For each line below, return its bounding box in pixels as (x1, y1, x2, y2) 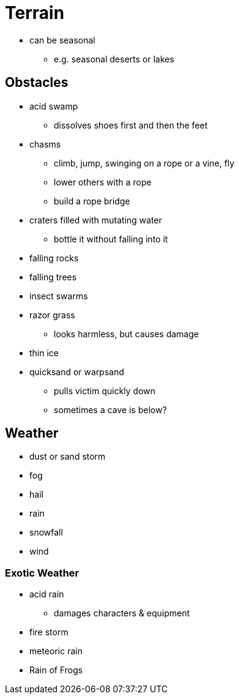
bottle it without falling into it (54, 233, 168, 244)
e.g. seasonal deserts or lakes (54, 53, 174, 64)
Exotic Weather (5, 566, 79, 579)
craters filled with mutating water (29, 214, 163, 225)
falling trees (29, 271, 77, 282)
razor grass (29, 309, 75, 320)
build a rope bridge (54, 195, 130, 206)
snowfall (29, 527, 63, 538)
